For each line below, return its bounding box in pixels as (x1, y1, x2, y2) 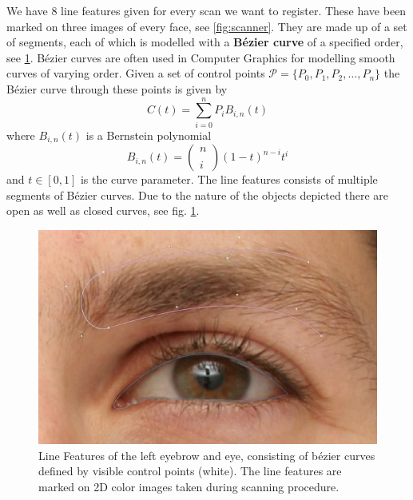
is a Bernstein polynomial (85, 126, 212, 143)
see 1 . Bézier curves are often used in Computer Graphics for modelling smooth (6, 49, 395, 65)
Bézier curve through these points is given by (6, 80, 228, 97)
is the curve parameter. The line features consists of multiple (80, 171, 378, 188)
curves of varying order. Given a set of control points (6, 65, 265, 81)
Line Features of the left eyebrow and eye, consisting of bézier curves (38, 446, 375, 463)
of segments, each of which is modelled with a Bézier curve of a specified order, (6, 34, 403, 50)
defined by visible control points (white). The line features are (38, 462, 342, 479)
